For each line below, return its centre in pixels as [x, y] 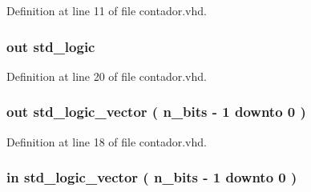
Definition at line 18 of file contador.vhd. [107, 141]
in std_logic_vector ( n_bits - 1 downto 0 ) [152, 177]
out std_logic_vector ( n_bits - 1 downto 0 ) [156, 112]
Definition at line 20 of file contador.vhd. [107, 76]
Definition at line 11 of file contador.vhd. [107, 10]
